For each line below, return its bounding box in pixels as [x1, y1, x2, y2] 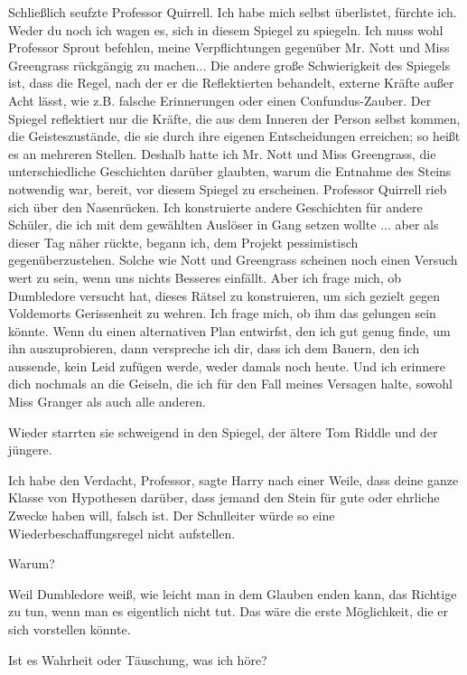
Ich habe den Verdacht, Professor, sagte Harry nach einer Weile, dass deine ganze [8, 470, 459, 489]
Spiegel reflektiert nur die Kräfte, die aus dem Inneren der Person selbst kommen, [8, 108, 461, 127]
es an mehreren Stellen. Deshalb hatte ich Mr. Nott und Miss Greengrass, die [8, 144, 436, 163]
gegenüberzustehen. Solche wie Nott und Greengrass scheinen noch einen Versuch [8, 250, 458, 269]
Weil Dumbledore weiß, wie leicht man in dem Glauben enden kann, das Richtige [8, 584, 457, 603]
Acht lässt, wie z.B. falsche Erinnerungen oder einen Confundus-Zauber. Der [8, 90, 432, 109]
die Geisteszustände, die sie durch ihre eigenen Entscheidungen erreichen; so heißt [8, 127, 461, 145]
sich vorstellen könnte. [8, 620, 131, 638]
